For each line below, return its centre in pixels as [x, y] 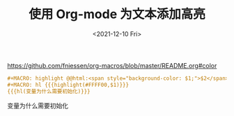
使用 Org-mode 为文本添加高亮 [117, 14]
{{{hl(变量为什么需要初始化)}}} [49, 91]
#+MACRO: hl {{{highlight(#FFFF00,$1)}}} [68, 85]
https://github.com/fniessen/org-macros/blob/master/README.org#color [112, 65]
